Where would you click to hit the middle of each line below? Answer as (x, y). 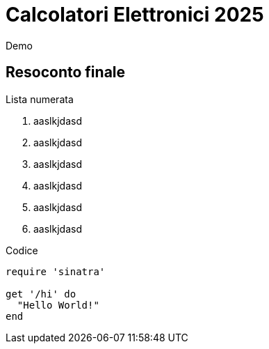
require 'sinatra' (56, 271)
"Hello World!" (58, 305)
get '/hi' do (41, 294)
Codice (22, 250)
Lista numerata (40, 99)
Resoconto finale (66, 72)
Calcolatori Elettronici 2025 (135, 15)
